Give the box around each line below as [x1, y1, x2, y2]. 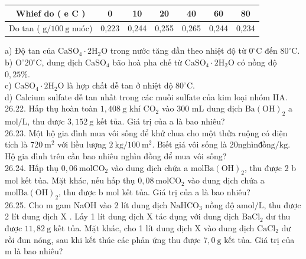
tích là [5, 138, 28, 150]
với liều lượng [57, 138, 106, 150]
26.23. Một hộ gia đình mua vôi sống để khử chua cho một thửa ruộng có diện [5, 126, 288, 139]
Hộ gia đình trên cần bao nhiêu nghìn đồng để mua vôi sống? [5, 149, 227, 162]
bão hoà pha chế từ [112, 56, 183, 68]
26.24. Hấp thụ [5, 161, 59, 173]
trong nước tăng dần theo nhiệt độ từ [110, 44, 246, 57]
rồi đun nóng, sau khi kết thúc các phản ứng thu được [5, 233, 201, 245]
